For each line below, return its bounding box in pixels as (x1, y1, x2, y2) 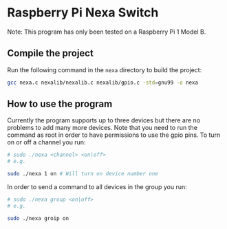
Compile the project (7, 47, 94, 59)
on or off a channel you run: (7, 138, 86, 146)
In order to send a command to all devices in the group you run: (7, 183, 187, 191)
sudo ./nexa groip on (7, 215, 69, 221)
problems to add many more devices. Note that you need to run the (7, 124, 198, 132)
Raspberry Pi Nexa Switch (7, 5, 159, 21)
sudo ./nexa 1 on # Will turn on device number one (7, 171, 158, 177)
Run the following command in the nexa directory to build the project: (7, 65, 202, 74)
